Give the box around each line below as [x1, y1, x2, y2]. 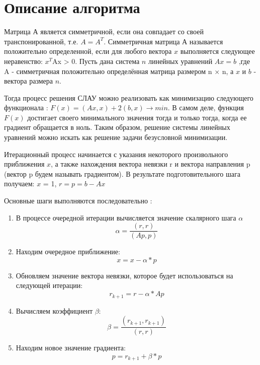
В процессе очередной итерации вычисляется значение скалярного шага [16, 212, 236, 223]
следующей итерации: [16, 280, 83, 290]
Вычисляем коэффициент [16, 305, 93, 316]
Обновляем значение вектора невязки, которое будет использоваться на [16, 270, 233, 280]
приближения [4, 159, 45, 169]
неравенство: [4, 55, 43, 66]
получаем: [4, 178, 35, 189]
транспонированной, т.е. [4, 36, 78, 46]
